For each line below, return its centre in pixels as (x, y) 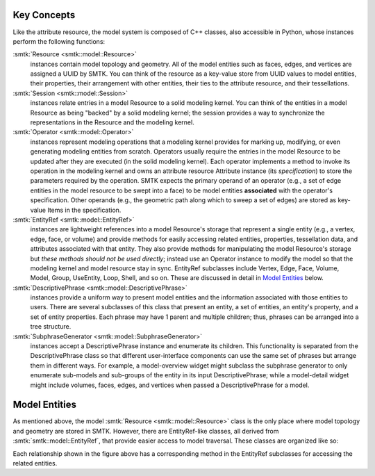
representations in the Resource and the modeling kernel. (112, 122)
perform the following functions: (59, 41)
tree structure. (51, 327)
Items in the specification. (84, 210)
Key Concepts (44, 15)
